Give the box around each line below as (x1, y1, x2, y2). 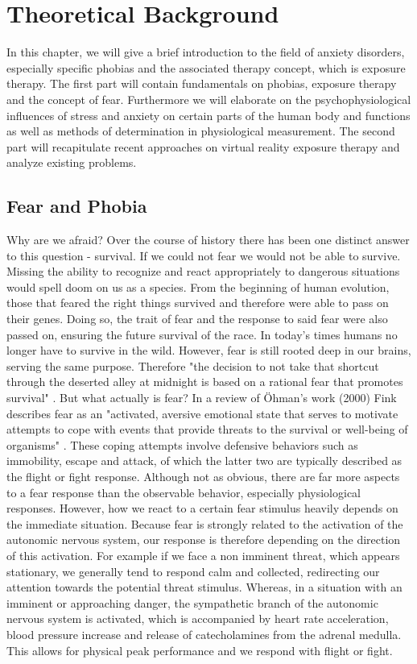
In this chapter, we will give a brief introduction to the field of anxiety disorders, (6, 44, 405, 60)
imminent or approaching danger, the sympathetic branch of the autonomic (6, 594, 378, 611)
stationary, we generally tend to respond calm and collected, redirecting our (6, 562, 380, 579)
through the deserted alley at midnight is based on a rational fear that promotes (6, 373, 403, 390)
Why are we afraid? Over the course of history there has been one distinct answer (6, 231, 410, 248)
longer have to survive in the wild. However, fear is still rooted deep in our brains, (6, 342, 411, 359)
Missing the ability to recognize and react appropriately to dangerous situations (6, 263, 400, 280)
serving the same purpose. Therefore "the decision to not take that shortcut (6, 357, 379, 374)
